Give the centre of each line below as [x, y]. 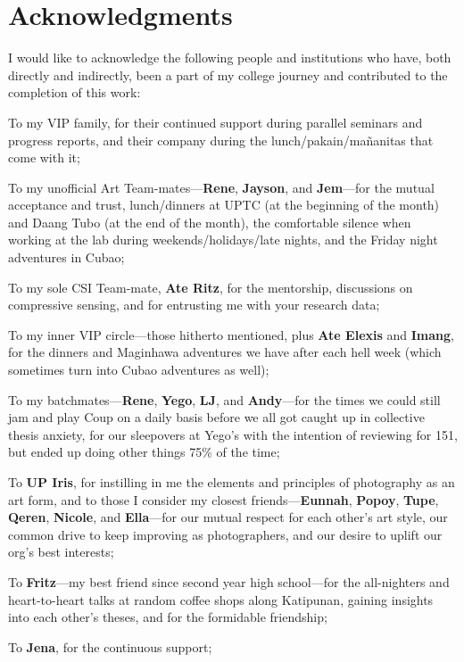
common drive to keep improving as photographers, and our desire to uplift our [225, 534]
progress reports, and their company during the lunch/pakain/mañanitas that [221, 140]
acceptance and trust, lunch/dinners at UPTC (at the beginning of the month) [224, 205]
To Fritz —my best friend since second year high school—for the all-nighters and [229, 581]
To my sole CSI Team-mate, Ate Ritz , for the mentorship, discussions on [211, 287]
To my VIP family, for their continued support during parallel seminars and [215, 122]
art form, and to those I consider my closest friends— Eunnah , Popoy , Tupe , [224, 499]
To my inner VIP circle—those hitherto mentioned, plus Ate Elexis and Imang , [231, 334]
